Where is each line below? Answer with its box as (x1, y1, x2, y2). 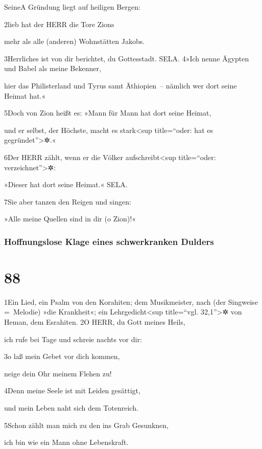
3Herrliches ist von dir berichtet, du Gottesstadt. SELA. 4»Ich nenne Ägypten (4, 53, 249, 63)
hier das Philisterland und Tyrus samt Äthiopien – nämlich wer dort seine (4, 80, 237, 91)
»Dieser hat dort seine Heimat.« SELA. (4, 179, 128, 190)
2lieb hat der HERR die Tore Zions (4, 18, 114, 29)
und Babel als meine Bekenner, (4, 63, 101, 74)
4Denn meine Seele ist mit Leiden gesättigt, (4, 385, 140, 396)
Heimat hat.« (4, 90, 46, 101)
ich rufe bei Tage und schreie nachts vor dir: (4, 333, 142, 344)
